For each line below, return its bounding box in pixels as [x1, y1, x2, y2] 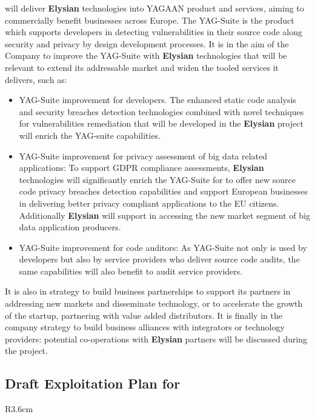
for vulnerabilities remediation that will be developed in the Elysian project [19, 117, 303, 130]
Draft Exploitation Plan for [5, 374, 181, 393]
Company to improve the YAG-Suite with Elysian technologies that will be [5, 49, 287, 62]
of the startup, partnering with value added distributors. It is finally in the [5, 309, 282, 321]
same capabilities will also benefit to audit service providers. [19, 264, 243, 277]
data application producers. [19, 221, 121, 233]
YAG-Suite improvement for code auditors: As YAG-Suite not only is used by [19, 241, 307, 253]
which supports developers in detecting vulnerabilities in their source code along [5, 25, 302, 38]
